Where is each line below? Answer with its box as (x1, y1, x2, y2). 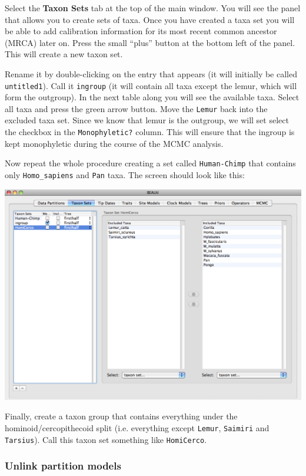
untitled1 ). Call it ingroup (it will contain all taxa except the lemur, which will (5, 79, 297, 91)
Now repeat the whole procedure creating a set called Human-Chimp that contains (5, 157, 296, 169)
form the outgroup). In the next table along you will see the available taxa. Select (5, 91, 300, 103)
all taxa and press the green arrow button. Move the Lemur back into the (5, 102, 268, 114)
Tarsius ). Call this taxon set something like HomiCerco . (5, 433, 207, 445)
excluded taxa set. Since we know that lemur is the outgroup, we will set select (5, 114, 289, 126)
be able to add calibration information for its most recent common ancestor (5, 25, 277, 37)
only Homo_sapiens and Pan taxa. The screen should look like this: (5, 168, 245, 180)
